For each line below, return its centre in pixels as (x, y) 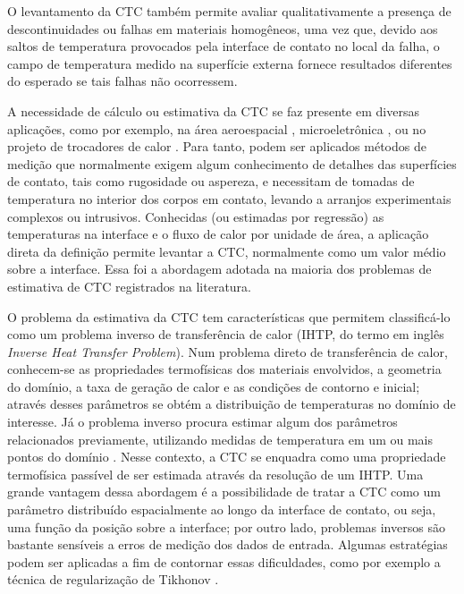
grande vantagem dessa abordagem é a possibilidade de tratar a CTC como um (224, 492)
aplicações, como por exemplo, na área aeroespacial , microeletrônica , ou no (217, 128)
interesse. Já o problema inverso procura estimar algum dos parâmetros (202, 422)
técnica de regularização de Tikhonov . (113, 579)
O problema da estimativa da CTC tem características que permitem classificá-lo (229, 316)
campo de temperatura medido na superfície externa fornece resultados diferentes (230, 63)
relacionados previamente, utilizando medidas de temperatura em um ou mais (220, 439)
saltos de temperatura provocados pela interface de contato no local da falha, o (224, 46)
